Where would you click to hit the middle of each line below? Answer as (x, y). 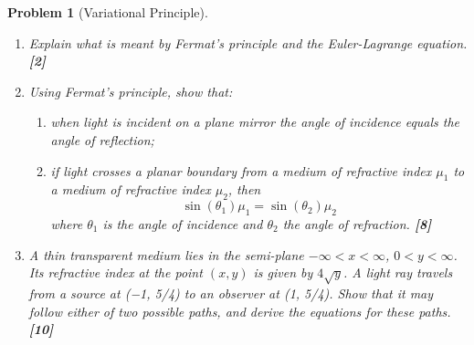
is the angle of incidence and (183, 223)
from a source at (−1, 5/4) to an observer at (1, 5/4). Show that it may (231, 293)
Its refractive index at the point (116, 272)
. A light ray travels (398, 272)
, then (244, 189)
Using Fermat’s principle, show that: (131, 91)
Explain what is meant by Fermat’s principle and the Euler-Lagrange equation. (248, 42)
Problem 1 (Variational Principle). (108, 12)
